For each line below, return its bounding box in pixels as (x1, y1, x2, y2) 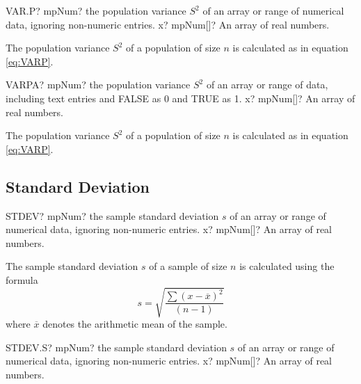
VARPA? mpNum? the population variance (6, 77, 191, 92)
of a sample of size (149, 259, 227, 273)
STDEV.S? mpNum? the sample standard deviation (6, 339, 227, 354)
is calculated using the (239, 259, 335, 273)
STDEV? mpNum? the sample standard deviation (6, 208, 219, 223)
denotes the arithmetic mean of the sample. (42, 317, 227, 331)
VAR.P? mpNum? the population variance (6, 3, 186, 17)
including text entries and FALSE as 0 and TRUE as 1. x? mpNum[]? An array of (6, 90, 355, 105)
